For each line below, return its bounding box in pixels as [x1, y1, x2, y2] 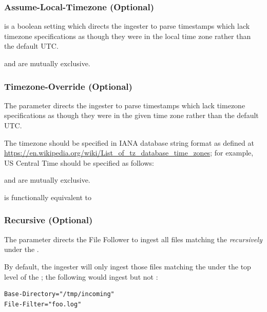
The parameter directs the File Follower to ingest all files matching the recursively [4, 233, 262, 244]
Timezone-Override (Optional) [4, 80, 132, 92]
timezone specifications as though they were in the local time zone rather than [4, 30, 251, 41]
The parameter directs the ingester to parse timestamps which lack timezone [4, 100, 245, 110]
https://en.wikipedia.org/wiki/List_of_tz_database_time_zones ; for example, [4, 147, 254, 158]
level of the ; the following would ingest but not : [4, 271, 158, 282]
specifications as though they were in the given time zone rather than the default [4, 110, 259, 121]
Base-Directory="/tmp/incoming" [4, 290, 115, 298]
